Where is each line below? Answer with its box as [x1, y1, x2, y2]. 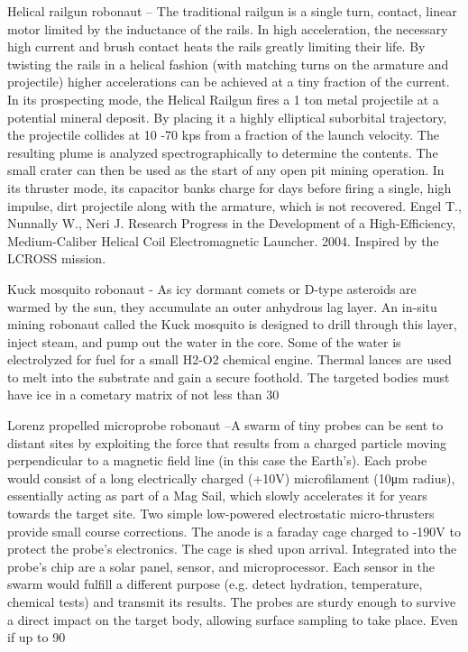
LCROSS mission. [7, 249, 106, 268]
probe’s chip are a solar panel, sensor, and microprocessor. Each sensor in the [7, 556, 435, 575]
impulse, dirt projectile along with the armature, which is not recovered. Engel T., [7, 196, 462, 215]
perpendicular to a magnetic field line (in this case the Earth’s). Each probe [7, 451, 427, 470]
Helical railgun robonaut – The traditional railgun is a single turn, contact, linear [7, 2, 457, 20]
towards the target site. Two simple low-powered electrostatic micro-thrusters [7, 504, 435, 523]
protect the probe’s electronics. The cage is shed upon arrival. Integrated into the [7, 539, 457, 558]
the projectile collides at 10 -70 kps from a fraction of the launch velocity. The [7, 125, 439, 144]
